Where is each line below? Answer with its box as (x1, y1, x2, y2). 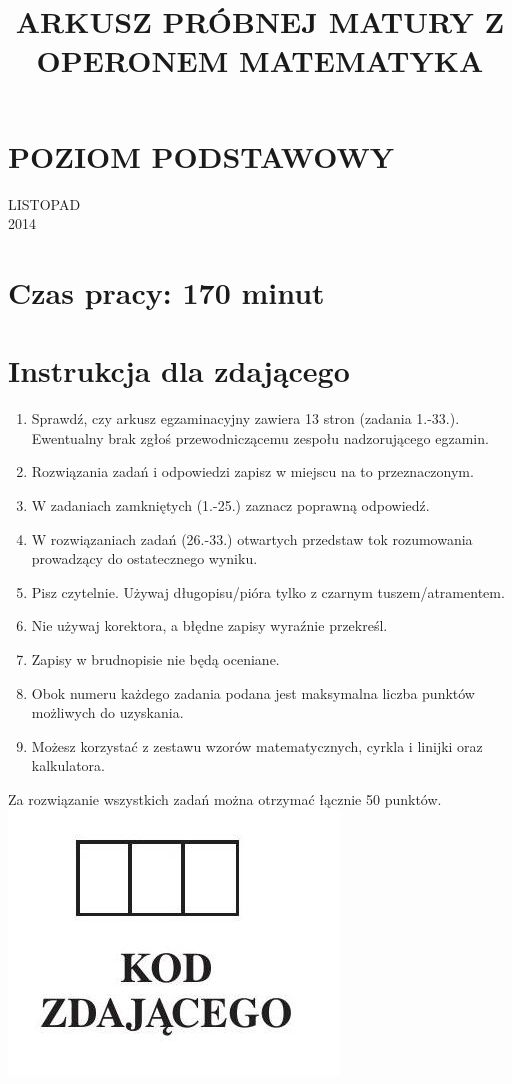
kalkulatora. (31, 755, 105, 776)
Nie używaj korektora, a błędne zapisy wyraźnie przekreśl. (31, 615, 388, 636)
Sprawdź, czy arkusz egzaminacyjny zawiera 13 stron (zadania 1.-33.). (31, 408, 460, 429)
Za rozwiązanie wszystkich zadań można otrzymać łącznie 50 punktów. (8, 788, 442, 809)
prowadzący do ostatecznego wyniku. (31, 548, 258, 569)
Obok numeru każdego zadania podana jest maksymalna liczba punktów (31, 682, 475, 703)
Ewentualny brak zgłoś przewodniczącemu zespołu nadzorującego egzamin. (31, 427, 489, 448)
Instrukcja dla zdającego (8, 350, 350, 391)
